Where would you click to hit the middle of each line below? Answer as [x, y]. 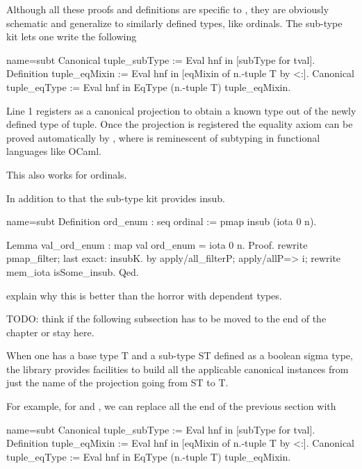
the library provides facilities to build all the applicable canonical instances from [178, 369]
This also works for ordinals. [67, 174]
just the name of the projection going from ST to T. [117, 382]
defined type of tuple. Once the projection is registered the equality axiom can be [180, 124]
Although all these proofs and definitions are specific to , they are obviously [168, 9]
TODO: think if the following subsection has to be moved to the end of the [166, 319]
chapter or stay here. [50, 332]
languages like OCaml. [54, 151]
